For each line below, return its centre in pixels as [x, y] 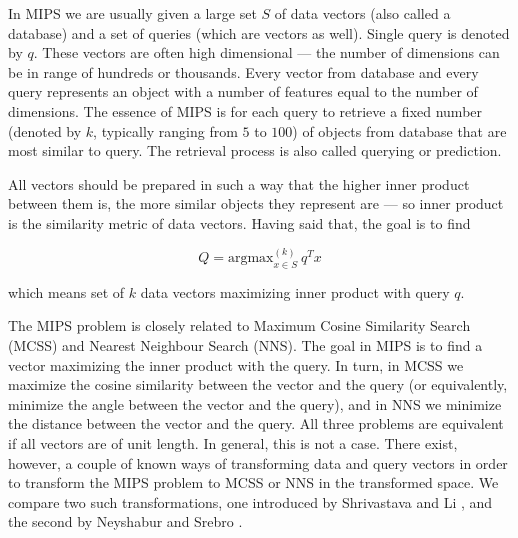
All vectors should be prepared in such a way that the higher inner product [239, 183]
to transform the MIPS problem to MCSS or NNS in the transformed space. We [253, 482]
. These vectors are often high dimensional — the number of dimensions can [266, 52]
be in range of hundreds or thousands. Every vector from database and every [243, 71]
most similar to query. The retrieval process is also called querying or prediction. [255, 150]
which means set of [66, 291]
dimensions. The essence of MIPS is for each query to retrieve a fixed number [245, 110]
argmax [250, 257]
